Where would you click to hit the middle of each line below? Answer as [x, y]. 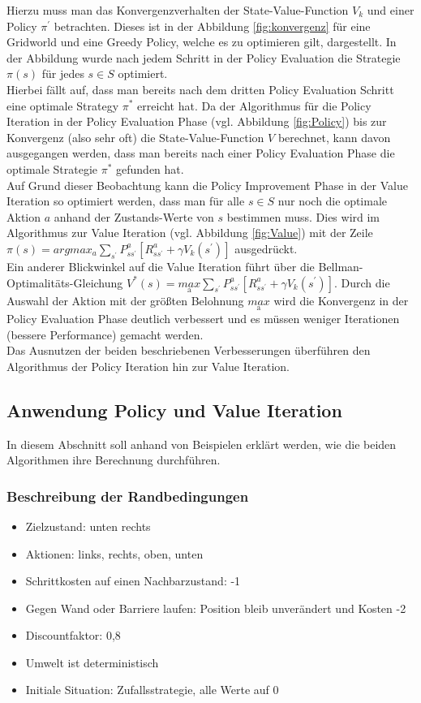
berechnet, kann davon [334, 137]
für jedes [63, 73]
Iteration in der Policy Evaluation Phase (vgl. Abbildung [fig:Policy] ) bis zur [197, 121]
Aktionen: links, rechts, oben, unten [114, 553]
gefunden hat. [150, 168]
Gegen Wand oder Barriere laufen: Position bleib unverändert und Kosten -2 [216, 608]
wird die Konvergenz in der [341, 300]
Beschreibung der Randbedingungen [128, 496]
